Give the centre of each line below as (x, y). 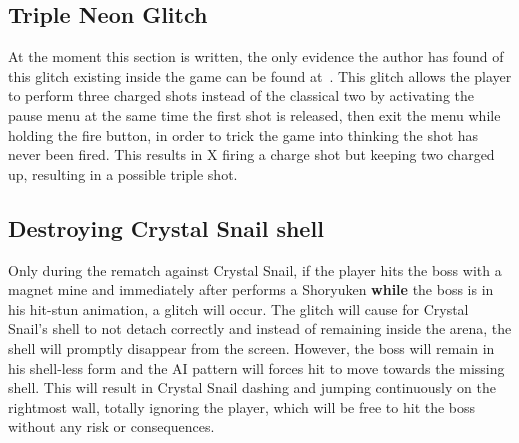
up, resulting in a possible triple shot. (123, 173)
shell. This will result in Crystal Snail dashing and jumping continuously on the (252, 387)
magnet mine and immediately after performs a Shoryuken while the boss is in (251, 289)
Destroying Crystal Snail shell (166, 227)
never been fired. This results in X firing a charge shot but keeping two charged (251, 154)
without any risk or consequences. (111, 426)
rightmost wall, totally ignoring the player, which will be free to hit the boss (242, 406)
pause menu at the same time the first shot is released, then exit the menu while (254, 114)
